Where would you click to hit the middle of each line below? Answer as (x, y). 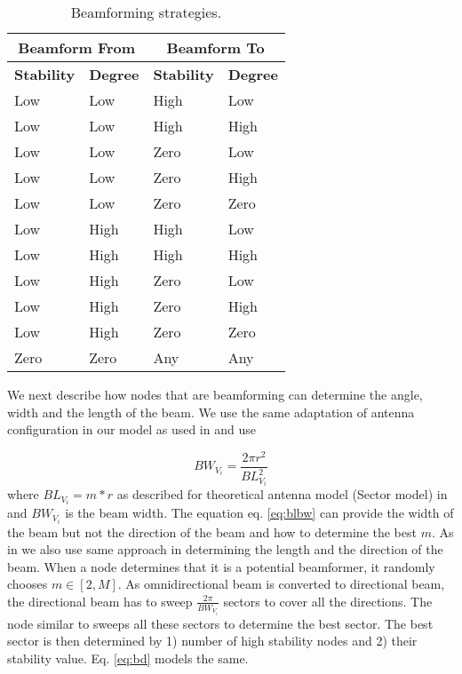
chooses (28, 584)
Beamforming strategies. (146, 12)
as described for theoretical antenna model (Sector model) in (282, 494)
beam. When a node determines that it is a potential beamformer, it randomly (221, 566)
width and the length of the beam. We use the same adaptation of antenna (211, 412)
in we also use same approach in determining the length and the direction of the (225, 549)
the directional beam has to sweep (100, 601)
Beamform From (77, 48)
